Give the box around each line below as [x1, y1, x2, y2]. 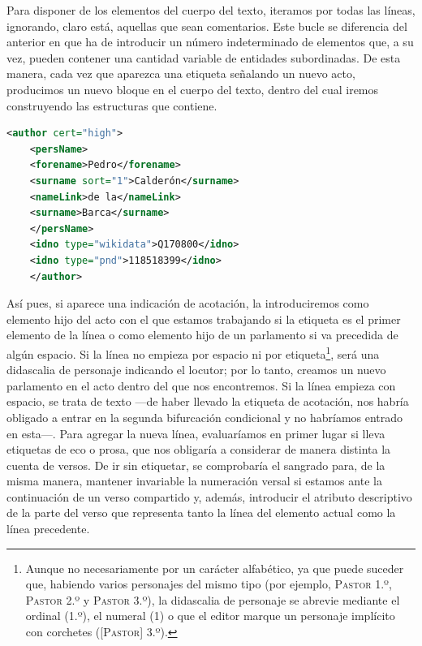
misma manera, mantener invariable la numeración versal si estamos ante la [6, 472, 382, 489]
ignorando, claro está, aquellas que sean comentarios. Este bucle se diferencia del [6, 17, 407, 34]
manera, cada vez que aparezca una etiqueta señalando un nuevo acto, [6, 65, 355, 82]
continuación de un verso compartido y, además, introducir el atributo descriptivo [6, 488, 412, 505]
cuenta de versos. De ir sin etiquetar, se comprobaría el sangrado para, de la [6, 456, 385, 473]
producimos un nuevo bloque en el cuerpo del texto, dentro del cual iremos [6, 80, 379, 97]
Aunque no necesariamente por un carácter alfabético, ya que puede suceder [25, 559, 404, 576]
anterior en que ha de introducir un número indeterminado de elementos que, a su [6, 33, 414, 50]
